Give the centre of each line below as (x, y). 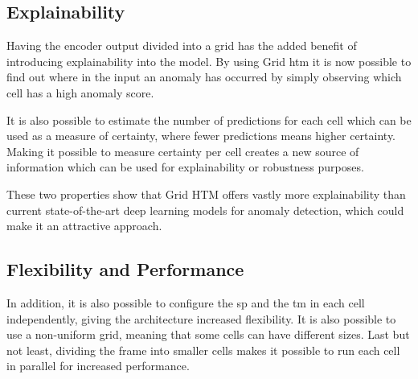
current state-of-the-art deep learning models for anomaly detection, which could (205, 210)
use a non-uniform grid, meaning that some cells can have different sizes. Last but (208, 334)
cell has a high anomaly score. (80, 92)
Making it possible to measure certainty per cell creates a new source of (183, 151)
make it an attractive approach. (84, 226)
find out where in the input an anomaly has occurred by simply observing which (204, 77)
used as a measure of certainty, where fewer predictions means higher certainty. (201, 136)
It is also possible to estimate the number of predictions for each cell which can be (209, 119)
